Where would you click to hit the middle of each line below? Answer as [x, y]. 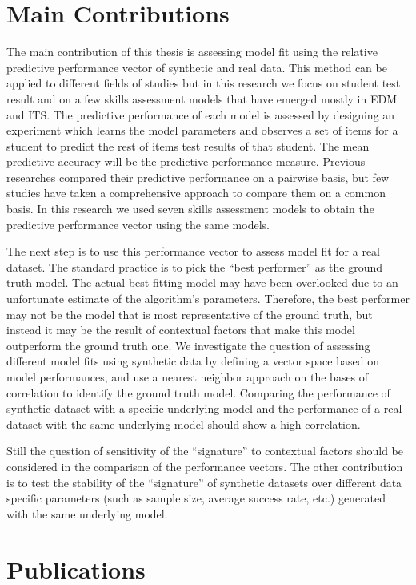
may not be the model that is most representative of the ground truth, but [190, 314]
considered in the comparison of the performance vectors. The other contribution [205, 466]
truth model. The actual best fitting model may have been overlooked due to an [202, 282]
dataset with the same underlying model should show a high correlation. [184, 424]
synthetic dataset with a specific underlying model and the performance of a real [204, 408]
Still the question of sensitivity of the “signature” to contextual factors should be [205, 451]
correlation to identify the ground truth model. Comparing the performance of [198, 392]
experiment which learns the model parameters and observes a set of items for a [202, 130]
